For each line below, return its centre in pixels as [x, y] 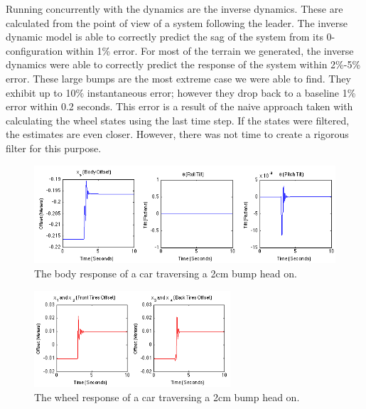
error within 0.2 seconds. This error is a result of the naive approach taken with [179, 106]
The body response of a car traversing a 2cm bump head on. [166, 273]
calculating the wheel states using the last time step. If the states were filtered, [178, 120]
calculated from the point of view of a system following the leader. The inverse [177, 22]
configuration [34, 50]
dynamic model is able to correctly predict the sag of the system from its [165, 37]
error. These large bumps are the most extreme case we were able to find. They [178, 78]
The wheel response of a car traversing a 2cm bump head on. [167, 397]
